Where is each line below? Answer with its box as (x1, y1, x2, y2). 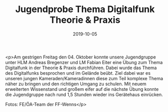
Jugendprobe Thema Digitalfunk (15, 4, 155, 15)
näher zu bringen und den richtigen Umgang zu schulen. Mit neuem (5, 81, 147, 87)
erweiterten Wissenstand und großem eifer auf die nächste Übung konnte (5, 86, 159, 92)
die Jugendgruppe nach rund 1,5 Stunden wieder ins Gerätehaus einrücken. (5, 91, 163, 97)
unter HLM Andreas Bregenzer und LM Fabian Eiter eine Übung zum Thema (5, 59, 163, 65)
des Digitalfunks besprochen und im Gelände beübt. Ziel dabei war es (5, 70, 151, 76)
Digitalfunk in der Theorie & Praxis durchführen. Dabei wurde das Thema (5, 65, 157, 71)
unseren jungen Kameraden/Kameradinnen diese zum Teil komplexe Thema (5, 75, 163, 81)
